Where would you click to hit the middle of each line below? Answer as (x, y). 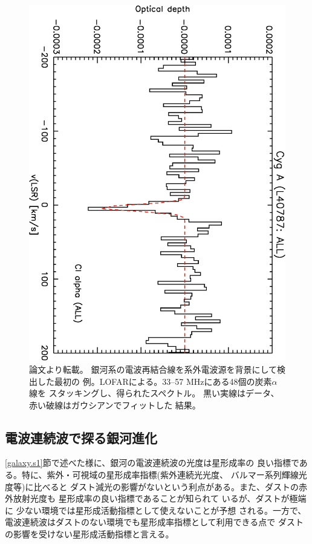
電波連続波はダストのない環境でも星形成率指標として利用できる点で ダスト (154, 522)
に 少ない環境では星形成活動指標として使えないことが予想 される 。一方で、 (156, 510)
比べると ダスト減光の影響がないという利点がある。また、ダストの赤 (171, 486)
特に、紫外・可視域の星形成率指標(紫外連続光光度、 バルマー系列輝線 (160, 475)
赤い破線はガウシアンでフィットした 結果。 (115, 405)
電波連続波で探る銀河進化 (81, 437)
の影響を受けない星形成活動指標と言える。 (89, 534)
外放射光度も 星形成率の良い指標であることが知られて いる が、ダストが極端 (156, 498)
